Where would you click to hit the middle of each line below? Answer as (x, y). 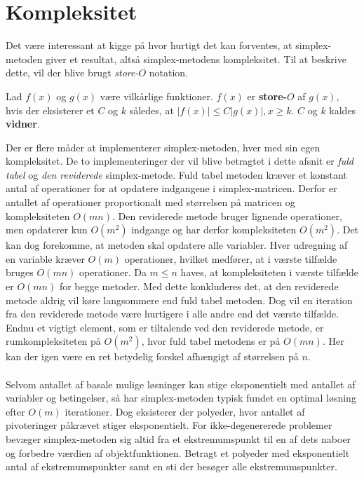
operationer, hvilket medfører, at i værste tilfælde (231, 258)
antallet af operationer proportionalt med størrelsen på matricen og (150, 202)
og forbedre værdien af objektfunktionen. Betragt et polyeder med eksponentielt (178, 452)
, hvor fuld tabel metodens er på (211, 341)
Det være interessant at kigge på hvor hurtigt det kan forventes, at (149, 45)
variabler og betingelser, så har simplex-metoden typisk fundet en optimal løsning (181, 398)
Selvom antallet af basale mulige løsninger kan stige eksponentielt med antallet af (181, 384)
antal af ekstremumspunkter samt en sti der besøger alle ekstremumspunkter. (171, 466)
